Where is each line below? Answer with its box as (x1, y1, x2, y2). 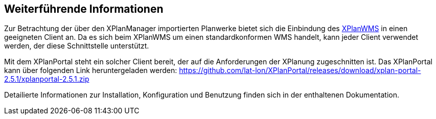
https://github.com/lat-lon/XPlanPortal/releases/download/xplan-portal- (179, 66, 421, 75)
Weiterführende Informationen (4, 3, 164, 15)
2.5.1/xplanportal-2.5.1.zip (4, 75, 89, 84)
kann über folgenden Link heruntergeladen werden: (4, 66, 177, 75)
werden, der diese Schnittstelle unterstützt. (4, 41, 149, 51)
